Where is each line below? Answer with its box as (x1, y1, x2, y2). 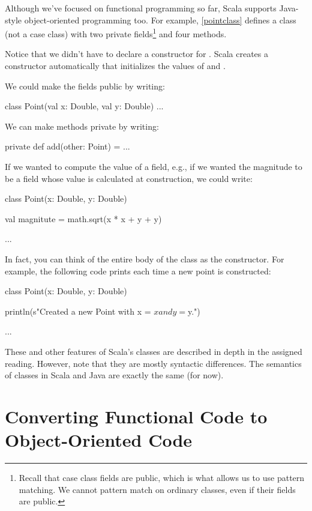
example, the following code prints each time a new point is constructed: (5, 264, 271, 277)
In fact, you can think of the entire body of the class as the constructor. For (5, 252, 284, 265)
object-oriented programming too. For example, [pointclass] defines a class (24, 13, 296, 26)
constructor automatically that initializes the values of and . (5, 59, 226, 72)
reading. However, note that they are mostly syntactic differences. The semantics (5, 357, 302, 369)
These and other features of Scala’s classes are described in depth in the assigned (5, 345, 302, 357)
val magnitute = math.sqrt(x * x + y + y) (5, 212, 162, 225)
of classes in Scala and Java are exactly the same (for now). (5, 369, 224, 381)
